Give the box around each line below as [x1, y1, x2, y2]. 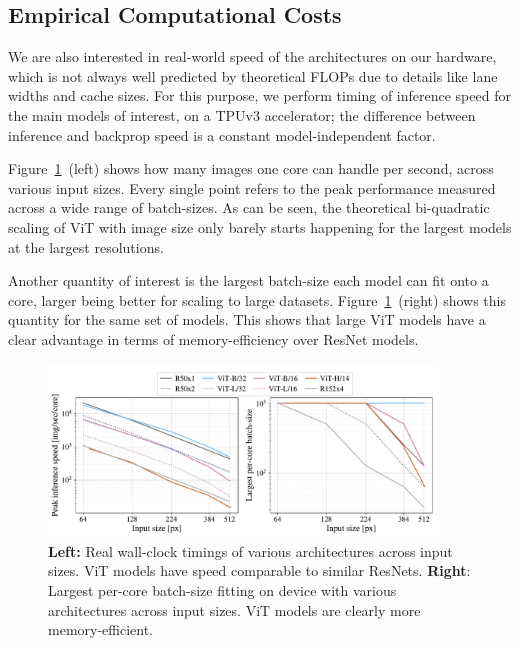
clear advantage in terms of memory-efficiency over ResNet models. [8, 328, 419, 349]
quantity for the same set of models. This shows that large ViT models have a [8, 309, 486, 330]
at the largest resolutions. [8, 236, 164, 257]
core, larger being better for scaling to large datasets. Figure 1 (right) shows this [8, 289, 506, 310]
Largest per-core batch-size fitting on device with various [48, 580, 397, 600]
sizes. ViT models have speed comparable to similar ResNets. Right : [48, 560, 471, 581]
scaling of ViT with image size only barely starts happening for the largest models [8, 216, 512, 237]
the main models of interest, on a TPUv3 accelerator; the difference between [8, 104, 476, 125]
